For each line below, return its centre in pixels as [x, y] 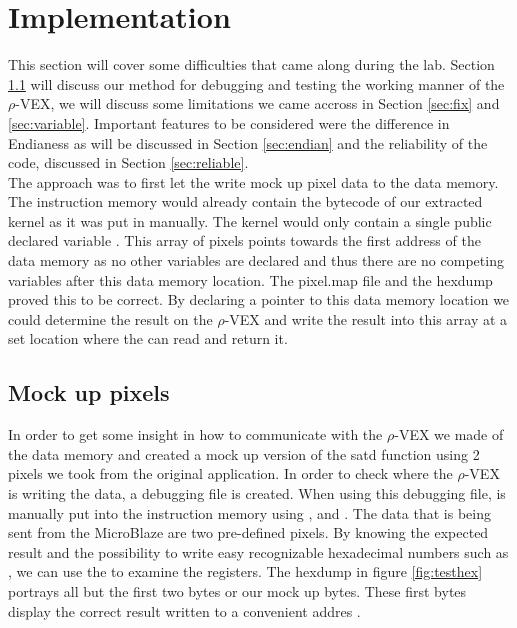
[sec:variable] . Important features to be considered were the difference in [229, 122]
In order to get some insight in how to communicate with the [195, 434]
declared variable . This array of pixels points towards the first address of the [244, 240]
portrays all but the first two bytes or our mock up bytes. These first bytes [237, 590]
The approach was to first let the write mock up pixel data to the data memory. [253, 181]
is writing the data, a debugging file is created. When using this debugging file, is [257, 493]
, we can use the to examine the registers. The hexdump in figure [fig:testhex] [245, 571]
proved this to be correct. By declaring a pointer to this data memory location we [259, 299]
